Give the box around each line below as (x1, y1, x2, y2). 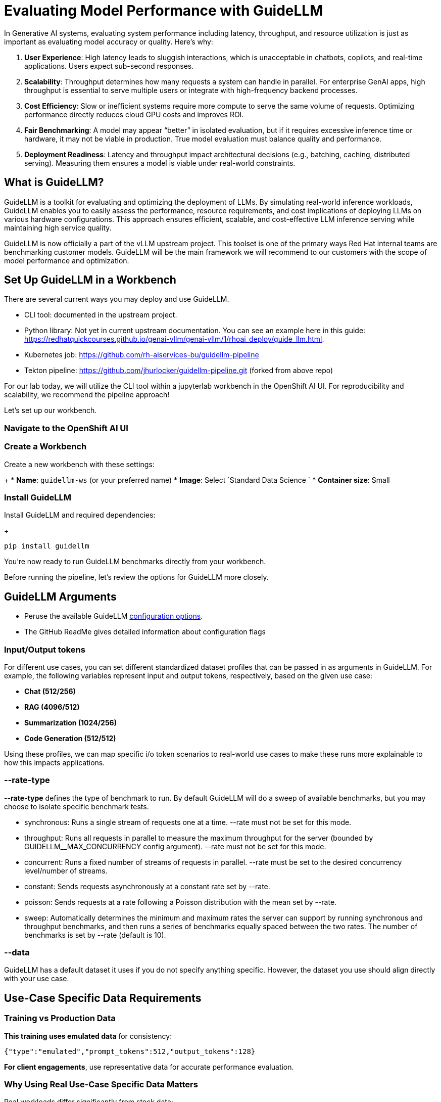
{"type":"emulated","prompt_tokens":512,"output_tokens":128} (4, 1047, 256, 1055)
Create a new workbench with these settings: (4, 460, 155, 469)
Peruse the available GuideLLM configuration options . (24, 612, 203, 621)
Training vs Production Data (4, 1013, 116, 1024)
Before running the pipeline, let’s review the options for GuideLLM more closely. (4, 573, 269, 582)
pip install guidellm (4, 542, 89, 550)
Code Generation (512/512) (24, 733, 116, 743)
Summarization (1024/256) (24, 718, 117, 727)
